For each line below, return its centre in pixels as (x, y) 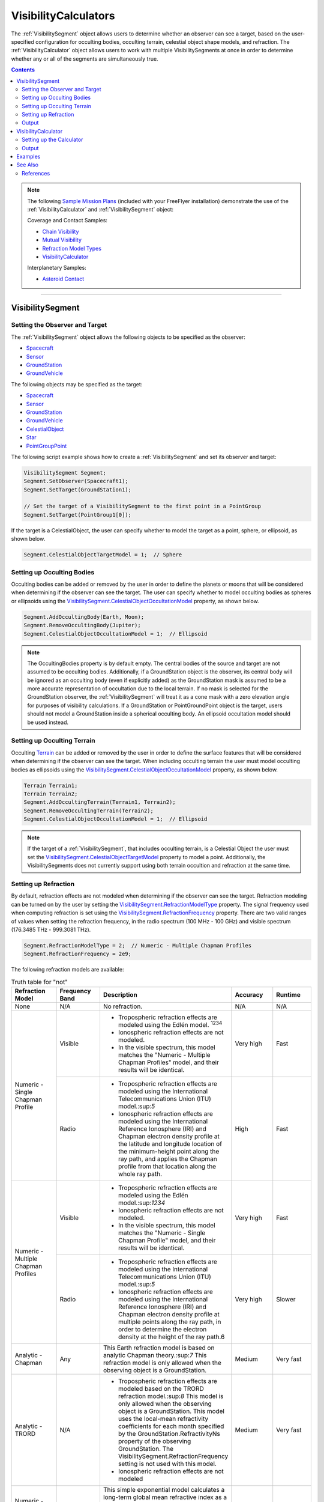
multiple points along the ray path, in (169, 1322)
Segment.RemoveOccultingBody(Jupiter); (82, 625)
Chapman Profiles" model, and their (168, 1062)
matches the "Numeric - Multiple (164, 1055)
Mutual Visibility (62, 240)
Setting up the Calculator (52, 140)
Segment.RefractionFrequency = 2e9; (78, 954)
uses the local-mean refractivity (163, 1419)
